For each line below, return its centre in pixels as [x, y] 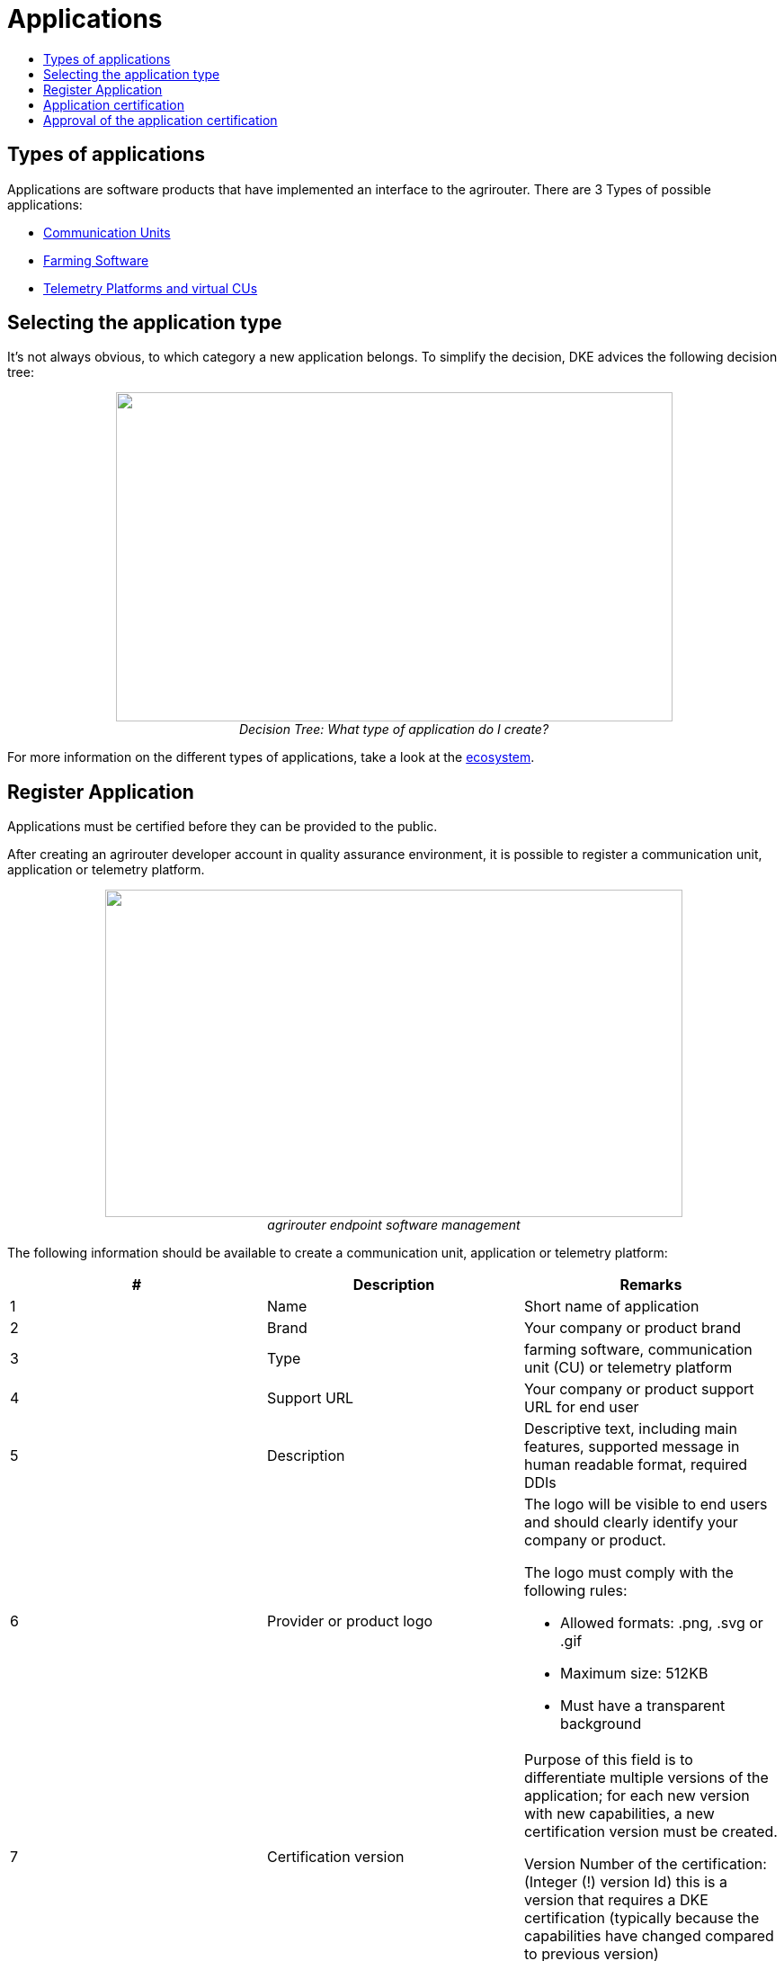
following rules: [575, 1591]
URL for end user [581, 1407]
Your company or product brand [633, 1328]
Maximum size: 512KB [634, 1674]
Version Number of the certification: [645, 1864]
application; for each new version [637, 1796]
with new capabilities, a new [619, 1814]
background [601, 1724]
